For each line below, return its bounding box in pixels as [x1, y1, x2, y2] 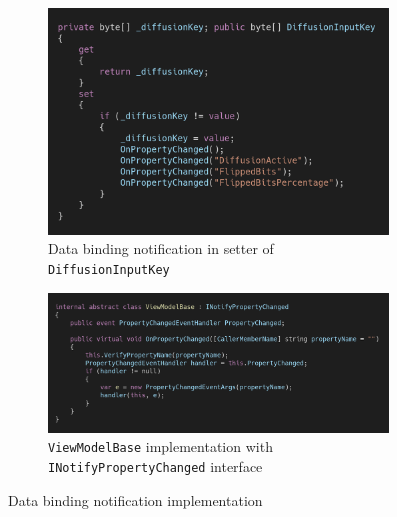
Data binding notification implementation [8, 489, 263, 510]
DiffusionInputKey [48, 262, 170, 277]
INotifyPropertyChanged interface [48, 455, 263, 476]
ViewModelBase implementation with [48, 436, 273, 457]
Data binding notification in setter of [48, 238, 274, 259]
